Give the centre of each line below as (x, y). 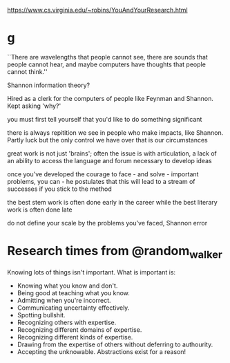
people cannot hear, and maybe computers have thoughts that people (106, 64)
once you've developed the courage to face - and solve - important (103, 174)
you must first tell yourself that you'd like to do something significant (105, 119)
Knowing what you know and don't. (67, 286)
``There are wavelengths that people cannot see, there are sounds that (108, 57)
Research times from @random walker (115, 252)
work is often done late (40, 210)
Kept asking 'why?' (34, 106)
